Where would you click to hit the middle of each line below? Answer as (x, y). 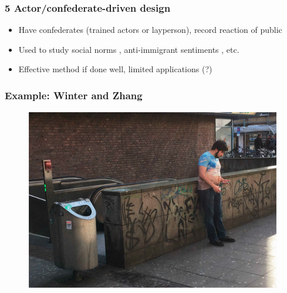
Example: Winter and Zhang (74, 95)
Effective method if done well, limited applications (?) (115, 69)
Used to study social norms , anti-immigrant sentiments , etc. (129, 49)
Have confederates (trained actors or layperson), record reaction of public (150, 30)
